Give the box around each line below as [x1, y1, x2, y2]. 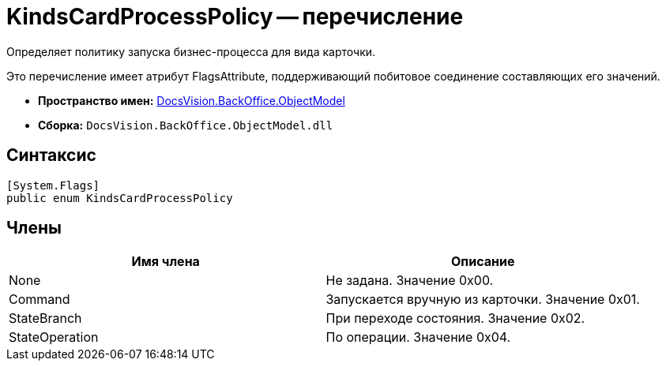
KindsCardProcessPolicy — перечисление [6, 3, 464, 30]
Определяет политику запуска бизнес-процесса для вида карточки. [6, 44, 376, 58]
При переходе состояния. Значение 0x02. [325, 310, 585, 327]
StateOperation [9, 329, 99, 346]
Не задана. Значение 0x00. [325, 272, 494, 289]
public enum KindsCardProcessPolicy [6, 191, 233, 204]
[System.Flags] [6, 178, 100, 192]
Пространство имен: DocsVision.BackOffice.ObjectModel [38, 93, 345, 107]
